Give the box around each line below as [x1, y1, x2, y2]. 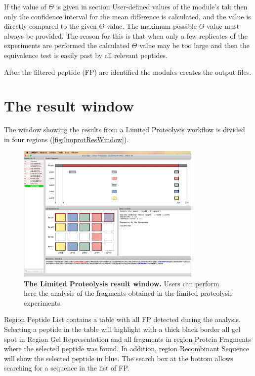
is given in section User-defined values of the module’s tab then [56, 1, 248, 11]
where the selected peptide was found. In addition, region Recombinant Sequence [4, 343, 250, 354]
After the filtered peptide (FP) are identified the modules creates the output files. [4, 66, 252, 77]
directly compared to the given [4, 21, 97, 31]
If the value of [4, 1, 46, 11]
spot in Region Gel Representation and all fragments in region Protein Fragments [4, 333, 251, 344]
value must [207, 21, 240, 31]
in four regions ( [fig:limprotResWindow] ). [4, 134, 129, 144]
